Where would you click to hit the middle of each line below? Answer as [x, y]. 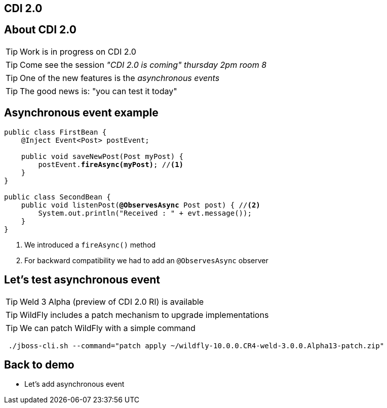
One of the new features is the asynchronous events [120, 78]
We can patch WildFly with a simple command [108, 328]
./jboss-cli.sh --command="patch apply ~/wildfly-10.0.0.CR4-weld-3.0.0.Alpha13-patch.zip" [196, 345]
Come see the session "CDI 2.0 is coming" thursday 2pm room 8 [143, 65]
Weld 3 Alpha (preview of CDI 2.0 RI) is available [112, 301]
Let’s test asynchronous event [82, 280]
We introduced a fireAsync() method [90, 244]
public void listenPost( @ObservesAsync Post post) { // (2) [141, 205]
